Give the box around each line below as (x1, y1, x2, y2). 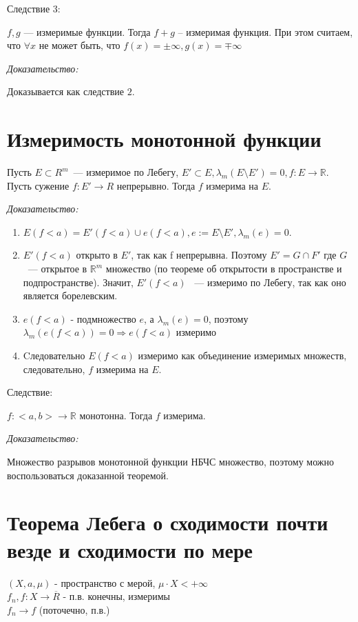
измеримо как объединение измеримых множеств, (138, 348, 347, 363)
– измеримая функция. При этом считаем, (178, 24, 353, 39)
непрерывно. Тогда (116, 178, 196, 192)
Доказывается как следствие (7, 84, 125, 99)
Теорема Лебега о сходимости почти (7, 508, 328, 536)
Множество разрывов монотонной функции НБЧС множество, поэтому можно (7, 454, 335, 468)
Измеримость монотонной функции (7, 125, 322, 153)
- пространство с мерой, (54, 575, 156, 590)
